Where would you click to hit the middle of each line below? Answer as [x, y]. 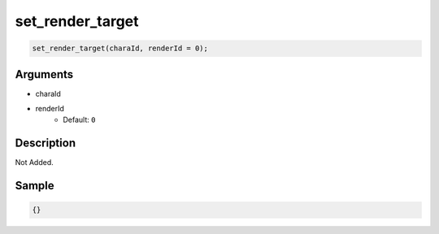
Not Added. [35, 162]
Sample [35, 186]
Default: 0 [79, 120]
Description [46, 143]
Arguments [44, 74]
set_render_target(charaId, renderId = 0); [120, 48]
